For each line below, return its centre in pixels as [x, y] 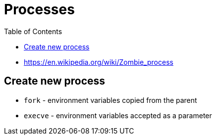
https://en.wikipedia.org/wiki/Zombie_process [99, 62]
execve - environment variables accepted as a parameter [118, 115]
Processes [39, 9]
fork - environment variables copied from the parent [110, 100]
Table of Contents [33, 31]
